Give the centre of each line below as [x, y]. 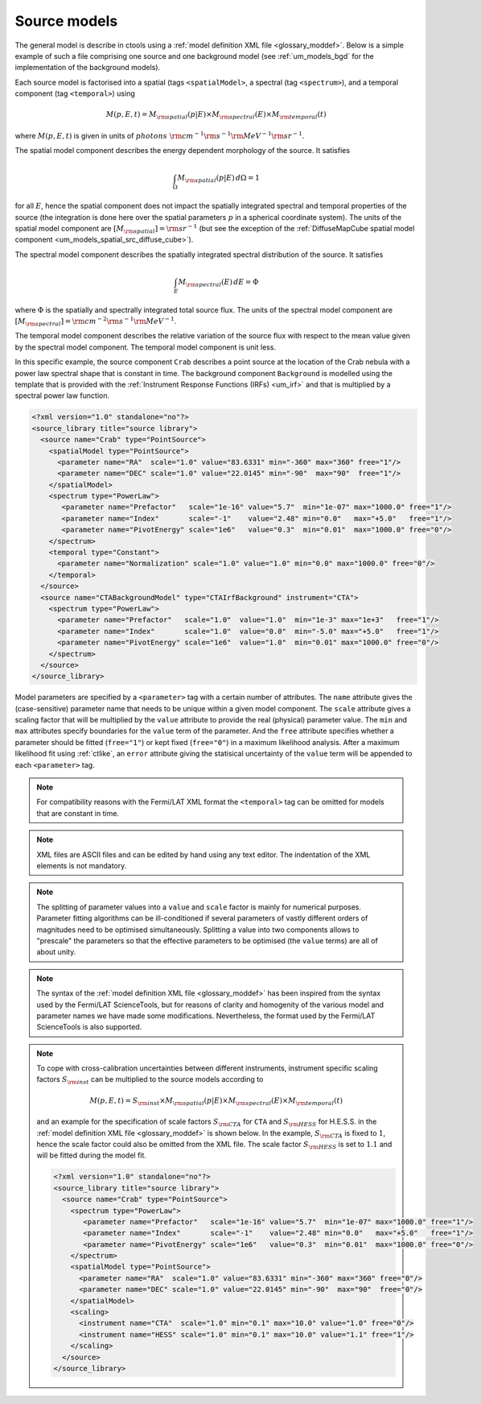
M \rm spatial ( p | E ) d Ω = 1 [219, 179]
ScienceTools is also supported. [89, 1027]
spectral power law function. [62, 396]
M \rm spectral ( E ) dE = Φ [218, 283]
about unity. [56, 952]
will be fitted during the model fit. [91, 1155]
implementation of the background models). [88, 68]
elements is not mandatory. [82, 865]
